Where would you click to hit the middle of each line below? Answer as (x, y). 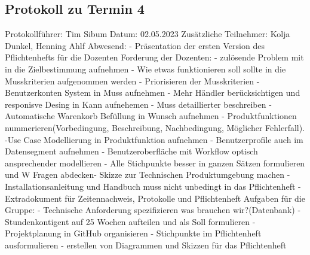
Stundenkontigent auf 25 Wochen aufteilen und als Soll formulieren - (130, 221)
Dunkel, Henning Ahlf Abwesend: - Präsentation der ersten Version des (135, 45)
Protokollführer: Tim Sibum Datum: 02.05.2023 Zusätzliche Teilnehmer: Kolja (148, 34)
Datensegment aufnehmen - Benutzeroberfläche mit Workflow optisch (131, 151)
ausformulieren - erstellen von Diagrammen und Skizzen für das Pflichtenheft (146, 245)
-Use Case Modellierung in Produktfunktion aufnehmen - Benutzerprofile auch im (154, 139)
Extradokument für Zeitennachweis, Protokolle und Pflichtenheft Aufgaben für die (155, 198)
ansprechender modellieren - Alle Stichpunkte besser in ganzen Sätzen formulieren (155, 163)
